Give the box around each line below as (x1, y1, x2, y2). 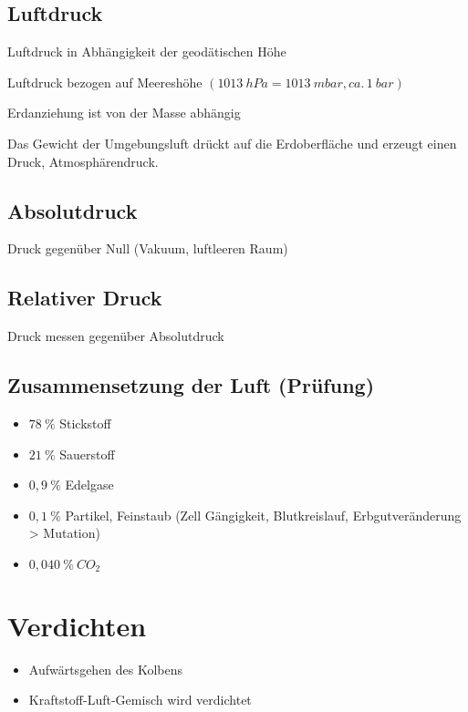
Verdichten (7, 606, 147, 644)
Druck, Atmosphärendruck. (7, 151, 159, 170)
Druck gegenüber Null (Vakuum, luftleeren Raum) (7, 239, 288, 258)
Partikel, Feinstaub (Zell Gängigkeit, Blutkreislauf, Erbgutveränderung (65, 505, 462, 524)
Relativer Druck (7, 284, 162, 312)
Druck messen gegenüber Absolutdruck (7, 326, 224, 346)
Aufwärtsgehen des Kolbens (28, 659, 183, 678)
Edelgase (65, 475, 114, 494)
